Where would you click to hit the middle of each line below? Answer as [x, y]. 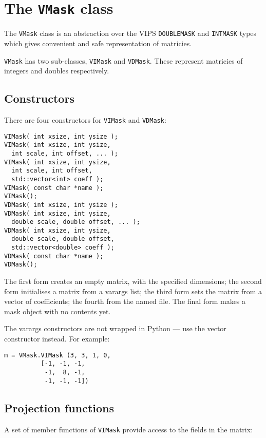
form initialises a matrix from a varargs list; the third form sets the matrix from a [133, 291]
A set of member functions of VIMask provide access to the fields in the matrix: [129, 429]
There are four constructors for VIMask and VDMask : [85, 119]
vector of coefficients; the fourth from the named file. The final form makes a [125, 301]
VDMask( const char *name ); [54, 256]
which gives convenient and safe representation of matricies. [98, 43]
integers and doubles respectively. [57, 71]
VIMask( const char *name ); [54, 188]
